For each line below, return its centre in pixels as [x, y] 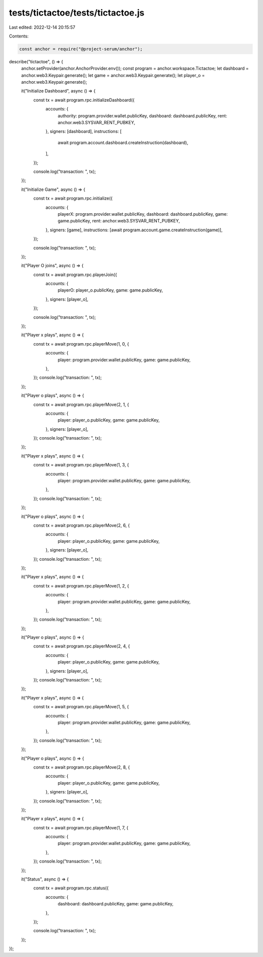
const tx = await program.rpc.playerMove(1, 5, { [81, 707]
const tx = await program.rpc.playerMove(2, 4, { [82, 646]
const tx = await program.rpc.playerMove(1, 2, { [81, 586]
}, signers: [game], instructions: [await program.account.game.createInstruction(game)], [134, 230]
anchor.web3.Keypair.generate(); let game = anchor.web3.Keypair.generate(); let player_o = [113, 75]
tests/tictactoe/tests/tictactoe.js [77, 13]
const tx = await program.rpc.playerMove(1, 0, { [81, 344]
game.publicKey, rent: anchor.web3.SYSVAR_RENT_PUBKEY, [119, 221]
